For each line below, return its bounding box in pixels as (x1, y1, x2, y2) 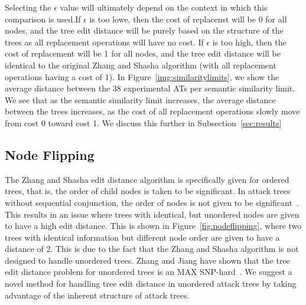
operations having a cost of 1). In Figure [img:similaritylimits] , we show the (5, 70, 279, 83)
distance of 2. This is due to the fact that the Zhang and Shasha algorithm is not (5, 242, 299, 255)
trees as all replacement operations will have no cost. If (5, 35, 204, 48)
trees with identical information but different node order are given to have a (5, 231, 280, 243)
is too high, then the (212, 35, 287, 48)
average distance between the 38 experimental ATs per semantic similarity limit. (5, 82, 295, 94)
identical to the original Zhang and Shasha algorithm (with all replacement (5, 58, 276, 71)
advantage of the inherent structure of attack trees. (5, 288, 190, 301)
